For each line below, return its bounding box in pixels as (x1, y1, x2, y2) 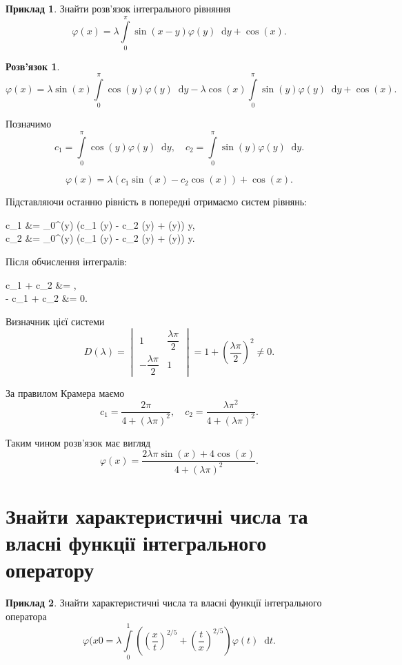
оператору (6, 555, 94, 584)
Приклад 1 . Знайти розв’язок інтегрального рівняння (6, 1, 231, 15)
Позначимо (6, 116, 52, 131)
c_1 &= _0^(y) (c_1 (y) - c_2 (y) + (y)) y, (6, 217, 195, 232)
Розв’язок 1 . (6, 59, 60, 73)
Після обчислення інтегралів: (6, 254, 128, 268)
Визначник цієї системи (6, 314, 105, 328)
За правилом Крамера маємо (6, 385, 125, 400)
